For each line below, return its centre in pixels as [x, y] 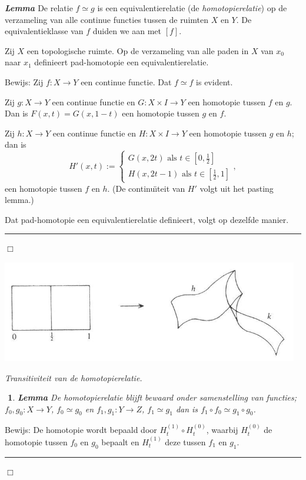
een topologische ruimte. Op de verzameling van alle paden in [138, 50]
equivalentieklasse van [44, 31]
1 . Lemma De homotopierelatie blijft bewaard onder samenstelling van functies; [152, 397]
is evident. [214, 81]
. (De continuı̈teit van [146, 188]
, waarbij [222, 430]
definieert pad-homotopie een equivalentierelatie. [122, 62]
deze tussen [185, 441]
